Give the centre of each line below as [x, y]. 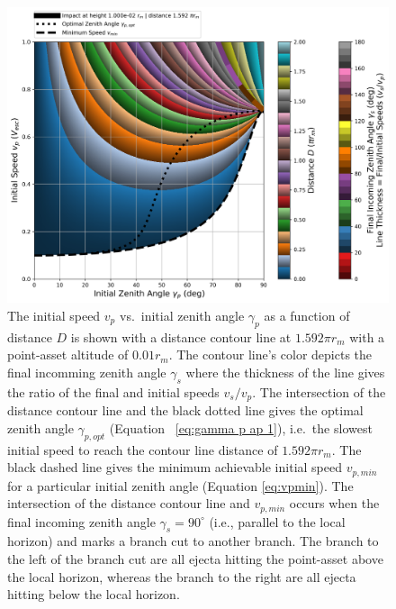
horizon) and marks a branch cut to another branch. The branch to [193, 541]
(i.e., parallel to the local [277, 521]
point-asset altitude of [68, 354]
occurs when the [334, 503]
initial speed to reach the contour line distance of [143, 449]
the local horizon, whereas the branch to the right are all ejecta [182, 576]
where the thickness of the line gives [285, 372]
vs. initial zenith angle [182, 315]
